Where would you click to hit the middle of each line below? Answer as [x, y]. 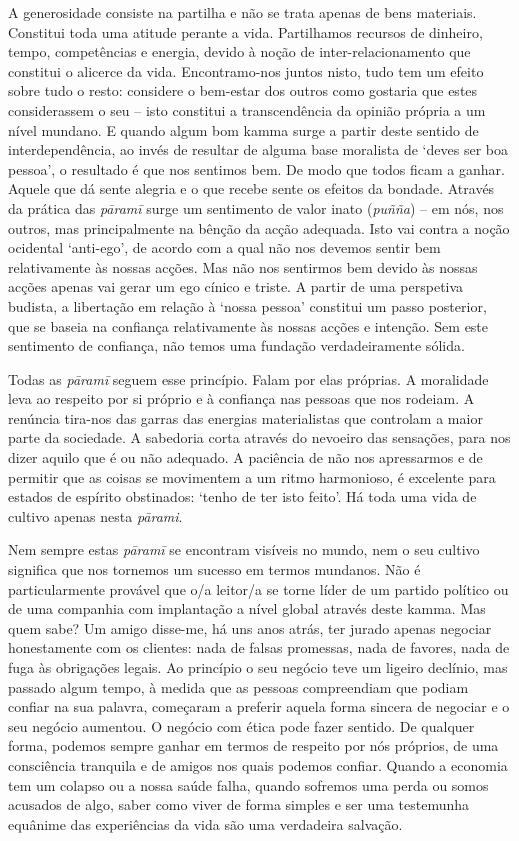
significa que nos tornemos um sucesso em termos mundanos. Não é [214, 569]
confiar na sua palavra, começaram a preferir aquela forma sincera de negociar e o [259, 706]
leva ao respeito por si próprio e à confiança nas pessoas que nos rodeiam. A [241, 398]
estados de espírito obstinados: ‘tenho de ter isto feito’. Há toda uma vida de [242, 496]
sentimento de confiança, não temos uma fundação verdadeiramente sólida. [236, 345]
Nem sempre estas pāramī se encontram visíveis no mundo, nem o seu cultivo [244, 549]
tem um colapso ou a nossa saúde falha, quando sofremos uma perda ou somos [248, 784]
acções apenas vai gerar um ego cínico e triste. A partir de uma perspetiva [236, 286]
